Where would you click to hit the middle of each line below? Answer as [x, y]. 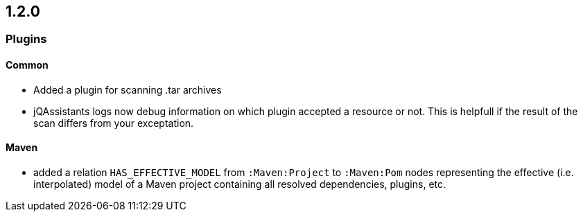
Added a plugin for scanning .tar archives [128, 89]
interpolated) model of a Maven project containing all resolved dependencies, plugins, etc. [240, 184]
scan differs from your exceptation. [114, 123]
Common [27, 65]
